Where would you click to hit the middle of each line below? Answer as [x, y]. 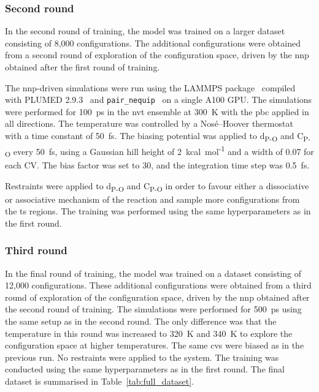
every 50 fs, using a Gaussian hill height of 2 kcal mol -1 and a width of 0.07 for [163, 150]
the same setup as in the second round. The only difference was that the [141, 321]
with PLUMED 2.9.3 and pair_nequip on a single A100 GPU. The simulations [159, 100]
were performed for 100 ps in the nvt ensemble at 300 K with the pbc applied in [157, 111]
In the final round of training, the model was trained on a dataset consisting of [153, 273]
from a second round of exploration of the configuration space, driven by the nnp [157, 55]
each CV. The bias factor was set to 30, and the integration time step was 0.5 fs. [157, 164]
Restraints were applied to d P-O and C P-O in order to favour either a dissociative [157, 186]
